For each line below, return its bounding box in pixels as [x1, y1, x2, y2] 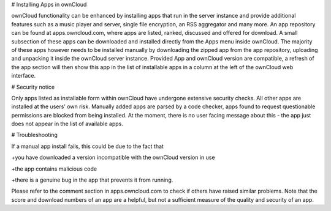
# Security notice [11, 83, 55, 91]
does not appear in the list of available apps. [11, 120, 124, 128]
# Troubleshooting [11, 131, 58, 139]
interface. [11, 72, 36, 80]
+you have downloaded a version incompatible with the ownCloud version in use [11, 154, 215, 161]
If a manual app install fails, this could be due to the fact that [11, 143, 164, 150]
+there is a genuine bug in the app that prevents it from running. [11, 176, 173, 183]
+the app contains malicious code [11, 165, 97, 172]
